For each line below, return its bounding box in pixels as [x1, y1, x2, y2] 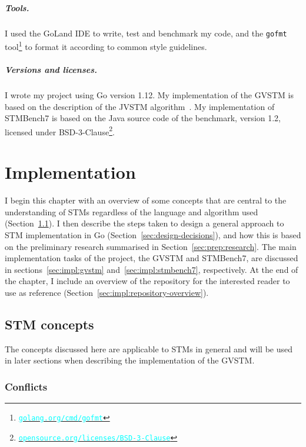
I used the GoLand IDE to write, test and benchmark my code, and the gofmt [5, 26, 287, 39]
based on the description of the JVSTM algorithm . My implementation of [5, 100, 275, 112]
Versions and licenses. [5, 64, 97, 76]
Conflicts [5, 379, 48, 393]
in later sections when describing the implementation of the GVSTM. [5, 354, 255, 366]
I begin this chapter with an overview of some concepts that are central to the [5, 194, 287, 206]
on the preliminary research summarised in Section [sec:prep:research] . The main [5, 240, 297, 252]
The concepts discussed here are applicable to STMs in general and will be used [5, 342, 292, 355]
